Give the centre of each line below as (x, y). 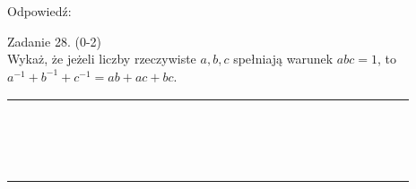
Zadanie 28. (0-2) (54, 41)
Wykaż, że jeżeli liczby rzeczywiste (102, 59)
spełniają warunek (283, 59)
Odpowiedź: (39, 11)
